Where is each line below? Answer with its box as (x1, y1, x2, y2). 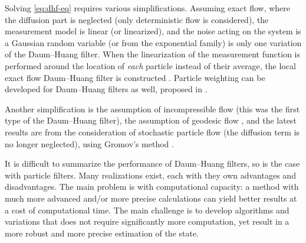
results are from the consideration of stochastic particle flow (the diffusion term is (5, 125, 300, 138)
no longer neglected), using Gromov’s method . (5, 137, 174, 150)
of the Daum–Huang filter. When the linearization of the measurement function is (5, 48, 300, 60)
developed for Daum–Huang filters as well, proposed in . (5, 83, 208, 95)
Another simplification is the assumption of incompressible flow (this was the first (5, 102, 300, 115)
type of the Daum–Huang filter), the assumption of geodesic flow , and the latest (5, 114, 297, 127)
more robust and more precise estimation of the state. (5, 226, 199, 239)
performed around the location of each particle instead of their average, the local (5, 59, 296, 72)
